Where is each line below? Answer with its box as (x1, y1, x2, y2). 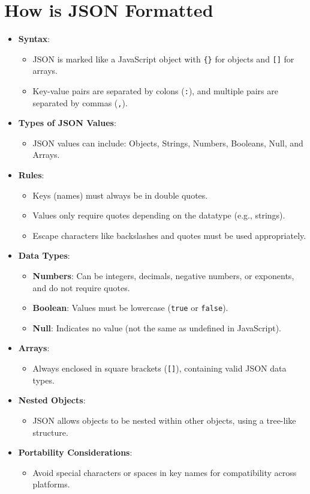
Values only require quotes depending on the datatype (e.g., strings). (32, 209, 285, 221)
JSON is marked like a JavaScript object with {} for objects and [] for (32, 52, 294, 65)
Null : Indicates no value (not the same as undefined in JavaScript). (32, 321, 281, 334)
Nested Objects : (18, 394, 86, 406)
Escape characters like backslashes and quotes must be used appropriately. (32, 229, 306, 241)
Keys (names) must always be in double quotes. (32, 188, 208, 201)
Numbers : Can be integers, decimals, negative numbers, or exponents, (32, 270, 294, 282)
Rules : (18, 169, 44, 181)
